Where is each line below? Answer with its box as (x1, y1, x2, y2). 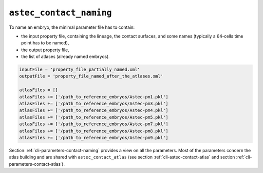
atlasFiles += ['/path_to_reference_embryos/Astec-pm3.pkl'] (19, 101, 169, 107)
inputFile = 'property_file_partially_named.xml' (19, 67, 140, 73)
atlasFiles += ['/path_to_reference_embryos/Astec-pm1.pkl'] (19, 94, 169, 99)
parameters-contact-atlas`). (9, 161, 65, 167)
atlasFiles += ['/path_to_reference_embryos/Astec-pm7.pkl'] (19, 121, 169, 127)
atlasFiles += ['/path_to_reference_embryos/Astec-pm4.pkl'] (19, 108, 169, 113)
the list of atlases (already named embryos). (21, 54, 110, 59)
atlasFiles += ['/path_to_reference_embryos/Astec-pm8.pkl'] (19, 128, 169, 134)
